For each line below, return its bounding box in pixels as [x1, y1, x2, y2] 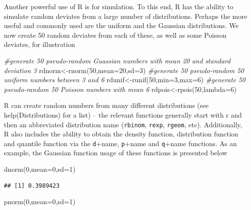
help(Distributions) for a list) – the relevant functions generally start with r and [4, 109, 242, 120]
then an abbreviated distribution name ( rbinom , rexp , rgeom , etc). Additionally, [4, 119, 242, 129]
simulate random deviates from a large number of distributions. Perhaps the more [4, 11, 247, 21]
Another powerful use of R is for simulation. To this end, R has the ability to [4, 1, 234, 11]
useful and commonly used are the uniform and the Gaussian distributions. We [4, 20, 239, 30]
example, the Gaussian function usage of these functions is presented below [4, 148, 227, 158]
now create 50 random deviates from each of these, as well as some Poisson [4, 30, 227, 40]
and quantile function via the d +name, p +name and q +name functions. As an [4, 138, 237, 148]
